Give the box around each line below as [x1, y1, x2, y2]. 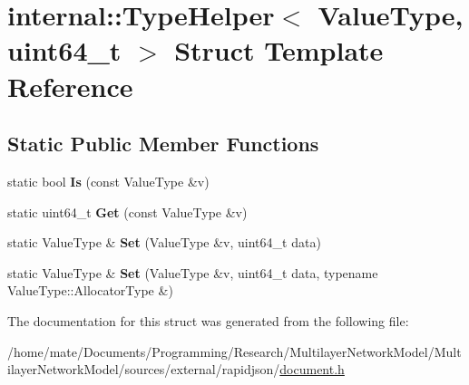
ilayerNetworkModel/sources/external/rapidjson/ [7, 360, 280, 379]
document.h [279, 360, 345, 379]
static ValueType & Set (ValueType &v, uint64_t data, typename [7, 263, 378, 282]
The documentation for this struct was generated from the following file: [7, 311, 409, 330]
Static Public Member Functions [7, 130, 319, 158]
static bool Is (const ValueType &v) [7, 171, 210, 190]
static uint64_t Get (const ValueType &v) [7, 202, 248, 221]
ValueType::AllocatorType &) [7, 281, 173, 300]
